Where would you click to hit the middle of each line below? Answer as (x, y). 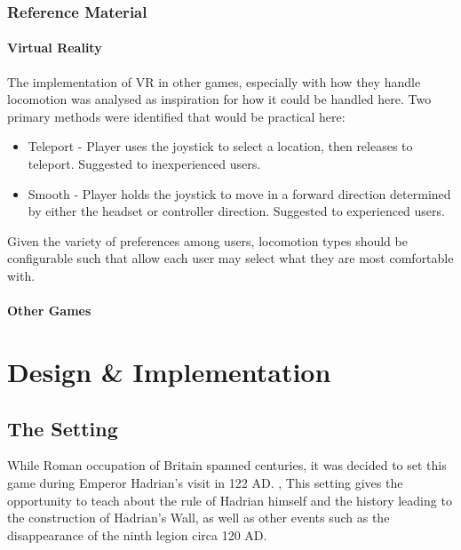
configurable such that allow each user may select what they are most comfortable (230, 258)
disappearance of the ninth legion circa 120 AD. (137, 534)
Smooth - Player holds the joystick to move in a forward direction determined (239, 193)
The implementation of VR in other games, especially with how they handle (214, 81)
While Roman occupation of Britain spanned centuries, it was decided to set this (227, 465)
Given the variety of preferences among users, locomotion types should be (207, 240)
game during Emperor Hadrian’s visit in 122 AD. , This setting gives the (205, 482)
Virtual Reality (55, 48)
